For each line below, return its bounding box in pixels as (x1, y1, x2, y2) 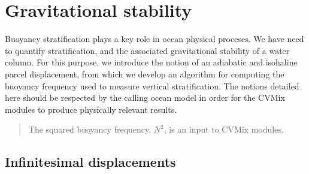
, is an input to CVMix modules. (163, 123, 284, 136)
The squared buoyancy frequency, (28, 123, 152, 136)
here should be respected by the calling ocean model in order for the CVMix (5, 91, 285, 104)
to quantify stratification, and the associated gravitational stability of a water (5, 44, 290, 56)
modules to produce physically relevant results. (5, 103, 177, 115)
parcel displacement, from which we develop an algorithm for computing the (5, 67, 284, 80)
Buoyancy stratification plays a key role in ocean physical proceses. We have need (5, 32, 304, 45)
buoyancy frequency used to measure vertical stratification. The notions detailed (5, 79, 299, 92)
